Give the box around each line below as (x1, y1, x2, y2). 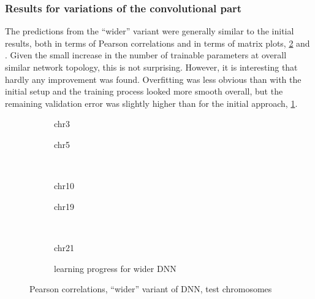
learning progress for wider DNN (54, 262, 176, 274)
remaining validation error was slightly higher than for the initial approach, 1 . (5, 96, 298, 109)
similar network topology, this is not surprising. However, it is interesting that (5, 61, 298, 73)
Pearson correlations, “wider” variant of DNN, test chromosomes (29, 282, 272, 295)
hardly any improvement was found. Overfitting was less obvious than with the (5, 72, 302, 85)
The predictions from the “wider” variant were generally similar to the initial (5, 25, 294, 37)
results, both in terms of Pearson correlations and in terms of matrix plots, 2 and (5, 36, 310, 49)
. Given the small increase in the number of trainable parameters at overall (5, 49, 287, 61)
